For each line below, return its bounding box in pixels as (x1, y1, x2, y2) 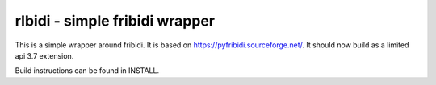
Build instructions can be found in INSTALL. (15, 66, 160, 75)
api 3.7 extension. (15, 51, 74, 60)
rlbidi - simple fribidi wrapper (15, 12, 216, 30)
